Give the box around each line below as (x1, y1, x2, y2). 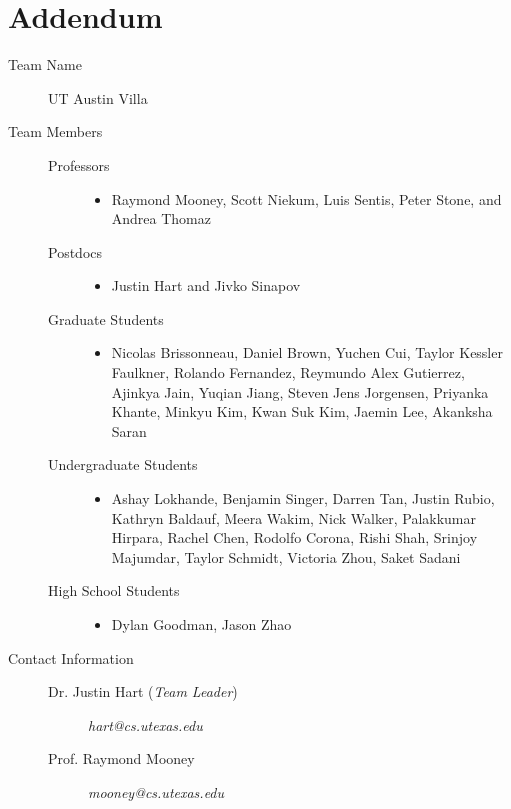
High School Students (48, 580, 180, 601)
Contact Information (8, 647, 134, 668)
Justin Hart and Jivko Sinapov (111, 275, 301, 296)
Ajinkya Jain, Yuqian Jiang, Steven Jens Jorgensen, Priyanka (111, 381, 489, 402)
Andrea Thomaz (111, 208, 212, 229)
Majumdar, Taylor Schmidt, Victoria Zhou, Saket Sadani (111, 546, 461, 567)
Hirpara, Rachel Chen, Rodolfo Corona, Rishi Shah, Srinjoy (111, 527, 478, 548)
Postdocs (48, 241, 103, 262)
